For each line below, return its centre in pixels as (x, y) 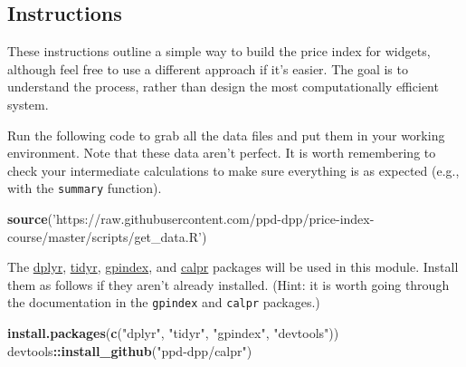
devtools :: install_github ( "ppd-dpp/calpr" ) (130, 350)
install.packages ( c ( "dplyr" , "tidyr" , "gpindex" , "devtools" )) (173, 333)
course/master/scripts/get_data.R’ (105, 236)
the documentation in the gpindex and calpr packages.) (164, 302)
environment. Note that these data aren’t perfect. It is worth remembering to (222, 153)
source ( (30, 219)
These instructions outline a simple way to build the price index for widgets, (219, 51)
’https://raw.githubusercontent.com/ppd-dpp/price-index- (213, 219)
